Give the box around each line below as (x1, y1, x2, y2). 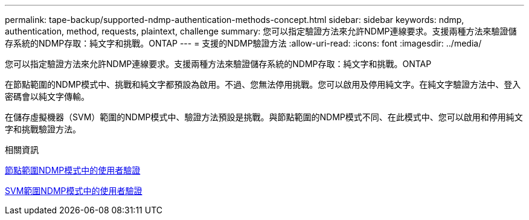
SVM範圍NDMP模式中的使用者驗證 (5, 186, 143, 196)
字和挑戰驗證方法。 (5, 124, 81, 134)
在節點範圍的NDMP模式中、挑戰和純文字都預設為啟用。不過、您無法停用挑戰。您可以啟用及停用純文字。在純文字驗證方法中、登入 (5, 79, 521, 89)
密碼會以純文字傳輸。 (5, 91, 89, 102)
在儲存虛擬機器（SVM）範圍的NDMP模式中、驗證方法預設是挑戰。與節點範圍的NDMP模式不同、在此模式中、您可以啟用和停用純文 (5, 112, 523, 122)
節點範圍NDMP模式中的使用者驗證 (5, 165, 141, 175)
